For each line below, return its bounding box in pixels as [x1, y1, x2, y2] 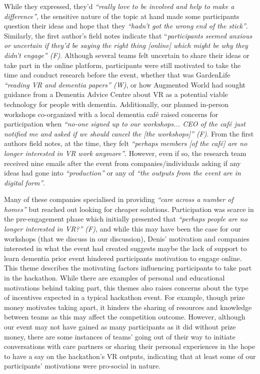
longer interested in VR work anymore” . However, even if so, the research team [4, 147, 246, 158]
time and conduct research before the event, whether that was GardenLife [4, 69, 230, 80]
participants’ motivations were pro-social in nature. [4, 360, 161, 371]
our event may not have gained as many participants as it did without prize [4, 321, 236, 331]
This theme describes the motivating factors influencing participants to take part [4, 262, 252, 273]
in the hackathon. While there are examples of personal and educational [4, 272, 225, 283]
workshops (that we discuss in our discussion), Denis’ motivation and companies [4, 233, 249, 243]
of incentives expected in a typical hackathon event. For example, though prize [4, 292, 245, 302]
